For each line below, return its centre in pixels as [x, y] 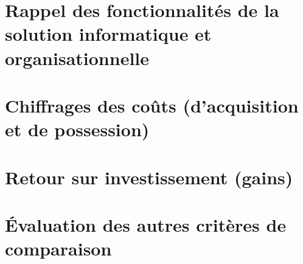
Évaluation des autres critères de [146, 224]
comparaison [58, 248]
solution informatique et [108, 34]
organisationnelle [77, 57]
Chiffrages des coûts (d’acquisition [152, 105]
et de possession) [77, 129]
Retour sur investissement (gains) [149, 177]
